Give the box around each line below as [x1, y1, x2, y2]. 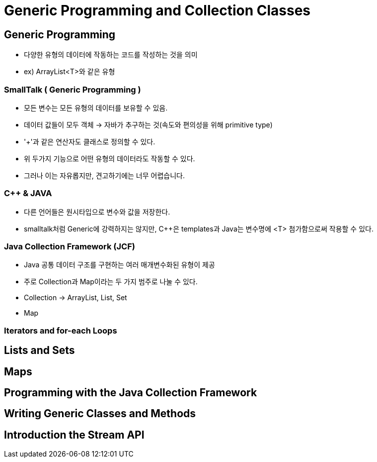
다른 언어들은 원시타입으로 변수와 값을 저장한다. [24, 207, 170, 216]
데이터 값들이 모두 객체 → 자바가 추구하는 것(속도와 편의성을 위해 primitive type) [24, 120, 273, 129]
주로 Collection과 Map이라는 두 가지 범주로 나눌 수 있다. [24, 277, 198, 286]
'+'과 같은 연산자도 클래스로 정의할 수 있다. [24, 137, 155, 146]
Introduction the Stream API [4, 428, 145, 441]
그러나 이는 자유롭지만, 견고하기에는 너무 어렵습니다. [24, 171, 185, 180]
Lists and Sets [4, 344, 75, 357]
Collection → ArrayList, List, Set [24, 293, 127, 302]
